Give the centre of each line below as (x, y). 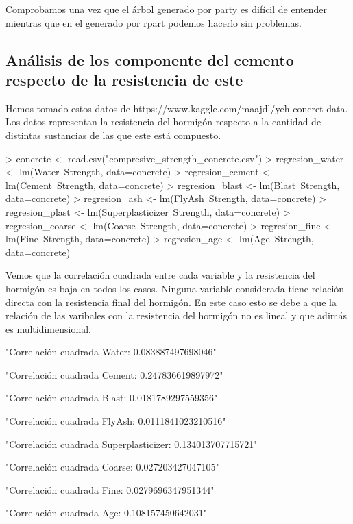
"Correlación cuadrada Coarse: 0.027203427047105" (112, 467)
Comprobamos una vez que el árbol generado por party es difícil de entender (166, 9)
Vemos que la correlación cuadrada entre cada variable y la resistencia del (160, 275)
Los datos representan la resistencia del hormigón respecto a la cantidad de (163, 122)
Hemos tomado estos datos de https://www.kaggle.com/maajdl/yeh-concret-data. (177, 108)
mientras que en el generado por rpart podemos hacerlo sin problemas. (154, 22)
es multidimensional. (48, 328)
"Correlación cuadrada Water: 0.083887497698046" (111, 352)
